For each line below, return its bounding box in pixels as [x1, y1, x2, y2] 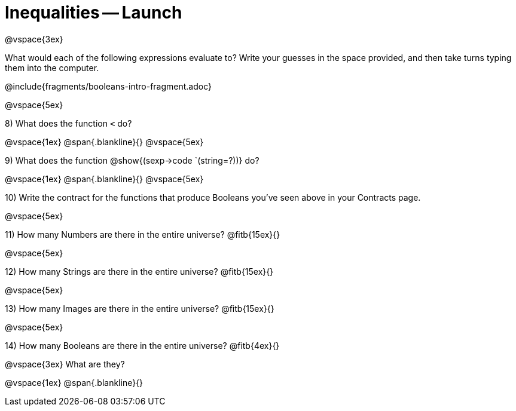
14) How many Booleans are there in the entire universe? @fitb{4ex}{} [5, 340, 280, 351]
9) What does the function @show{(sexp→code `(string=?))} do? [5, 155, 259, 165]
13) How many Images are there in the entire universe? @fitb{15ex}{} [5, 303, 274, 314]
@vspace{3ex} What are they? [5, 358, 125, 369]
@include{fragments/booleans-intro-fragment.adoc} [5, 81, 212, 91]
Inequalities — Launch [5, 2, 182, 23]
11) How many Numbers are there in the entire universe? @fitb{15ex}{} [5, 229, 280, 240]
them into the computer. [5, 62, 99, 73]
